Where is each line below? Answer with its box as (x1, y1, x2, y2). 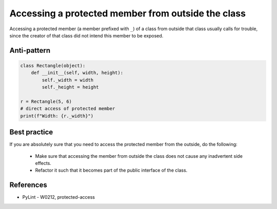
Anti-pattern (9, 46, 51, 55)
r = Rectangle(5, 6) (20, 98, 72, 104)
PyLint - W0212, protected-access (22, 194, 95, 200)
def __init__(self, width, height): (31, 70, 123, 76)
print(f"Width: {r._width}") (20, 113, 94, 119)
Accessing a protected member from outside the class (9, 8, 246, 19)
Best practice (9, 128, 53, 137)
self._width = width (42, 77, 94, 83)
